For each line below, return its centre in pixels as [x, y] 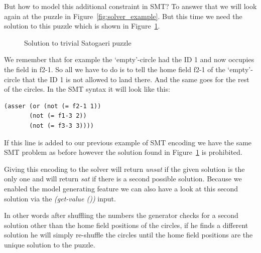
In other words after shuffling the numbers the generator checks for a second [121, 215]
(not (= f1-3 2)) [58, 116]
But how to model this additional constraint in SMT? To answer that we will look [130, 6]
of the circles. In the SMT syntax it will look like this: [87, 89]
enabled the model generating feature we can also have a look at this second [121, 188]
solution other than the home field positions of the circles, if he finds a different [126, 225]
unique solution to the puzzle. [50, 244]
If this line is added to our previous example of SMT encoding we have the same [128, 142]
